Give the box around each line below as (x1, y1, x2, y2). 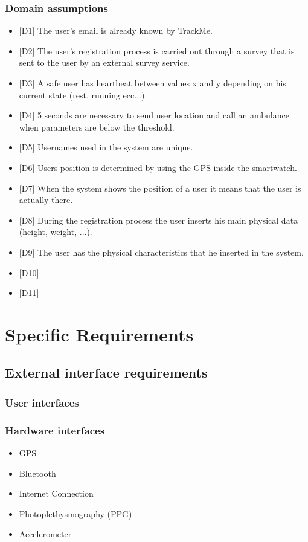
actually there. (19, 193, 73, 206)
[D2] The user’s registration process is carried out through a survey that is (19, 44, 295, 57)
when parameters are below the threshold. (19, 120, 175, 133)
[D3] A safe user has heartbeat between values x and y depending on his (19, 77, 286, 89)
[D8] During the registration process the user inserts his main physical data (19, 213, 298, 226)
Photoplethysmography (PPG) (19, 507, 132, 520)
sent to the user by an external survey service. (19, 56, 190, 69)
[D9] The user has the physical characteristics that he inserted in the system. (19, 245, 304, 258)
